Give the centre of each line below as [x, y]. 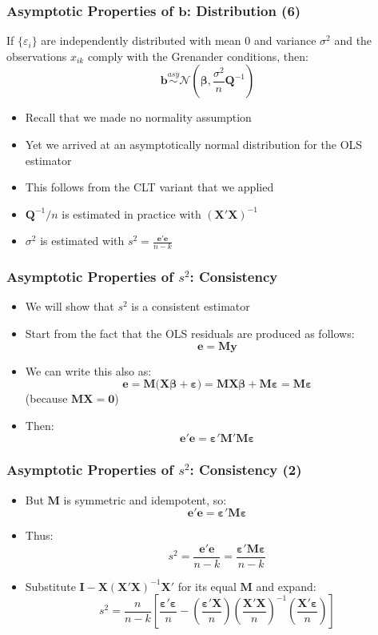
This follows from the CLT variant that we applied [149, 187]
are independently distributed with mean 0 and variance [179, 40]
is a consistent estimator [191, 306]
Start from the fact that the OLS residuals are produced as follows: [190, 334]
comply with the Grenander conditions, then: [198, 56]
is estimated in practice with [131, 213]
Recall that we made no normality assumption [138, 117]
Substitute [50, 586]
